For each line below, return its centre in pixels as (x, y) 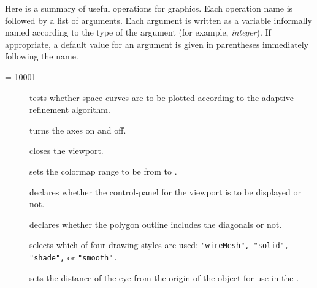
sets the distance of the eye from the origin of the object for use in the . (164, 277)
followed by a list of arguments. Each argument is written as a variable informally (158, 20)
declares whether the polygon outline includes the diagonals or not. (156, 224)
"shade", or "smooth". (74, 256)
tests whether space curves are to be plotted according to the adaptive (162, 97)
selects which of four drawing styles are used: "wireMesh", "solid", (159, 245)
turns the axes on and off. (78, 130)
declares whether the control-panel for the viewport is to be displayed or (166, 191)
